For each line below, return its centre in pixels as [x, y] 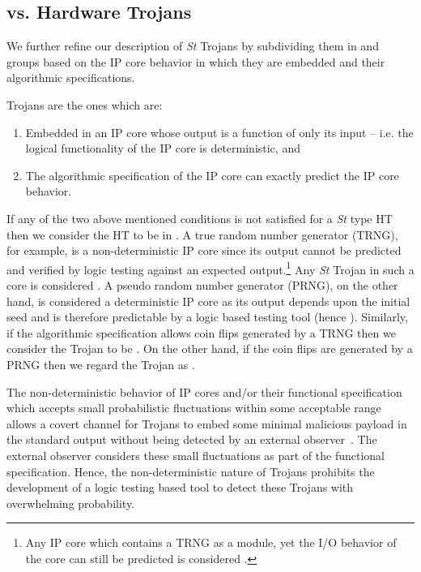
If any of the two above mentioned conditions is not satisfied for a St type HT [200, 218]
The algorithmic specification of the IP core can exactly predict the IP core [212, 175]
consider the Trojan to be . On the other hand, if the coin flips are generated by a [210, 348]
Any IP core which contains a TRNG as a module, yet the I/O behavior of [211, 542]
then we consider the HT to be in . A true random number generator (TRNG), [202, 234]
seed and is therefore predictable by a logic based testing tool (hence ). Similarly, [207, 317]
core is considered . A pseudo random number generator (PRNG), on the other [202, 284]
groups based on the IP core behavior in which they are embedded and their [196, 61]
